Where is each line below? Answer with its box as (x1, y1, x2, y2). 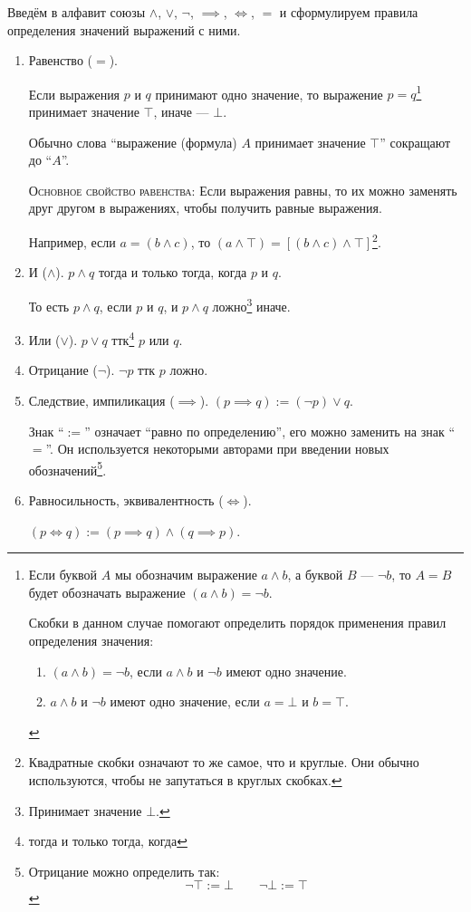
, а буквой (287, 565, 343, 584)
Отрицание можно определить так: (28, 861, 220, 880)
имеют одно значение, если (110, 692, 260, 711)
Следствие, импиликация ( (28, 390, 175, 409)
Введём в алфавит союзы (7, 3, 146, 21)
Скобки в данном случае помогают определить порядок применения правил (28, 613, 447, 632)
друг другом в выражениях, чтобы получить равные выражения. (28, 198, 382, 217)
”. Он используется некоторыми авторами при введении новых (45, 439, 389, 458)
